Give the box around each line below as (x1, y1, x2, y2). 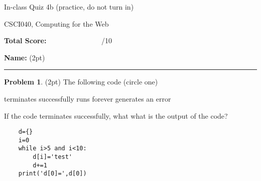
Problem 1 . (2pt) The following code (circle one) (4, 76, 158, 87)
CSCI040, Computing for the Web (4, 18, 109, 29)
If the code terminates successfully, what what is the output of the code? (4, 110, 228, 121)
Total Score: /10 (4, 35, 112, 46)
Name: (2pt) (4, 52, 45, 62)
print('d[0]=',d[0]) (18, 170, 87, 177)
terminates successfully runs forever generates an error (4, 93, 171, 104)
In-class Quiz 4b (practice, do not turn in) (4, 2, 134, 12)
